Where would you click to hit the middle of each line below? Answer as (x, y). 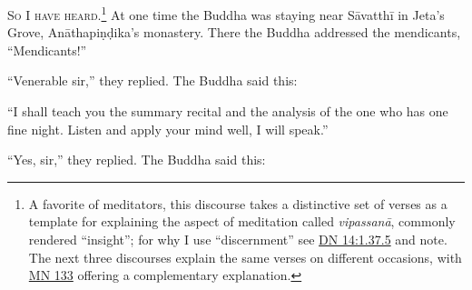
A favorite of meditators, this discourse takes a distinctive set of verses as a (238, 203)
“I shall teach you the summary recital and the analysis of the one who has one (228, 111)
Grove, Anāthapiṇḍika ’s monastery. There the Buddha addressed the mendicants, (234, 32)
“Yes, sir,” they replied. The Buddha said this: (137, 160)
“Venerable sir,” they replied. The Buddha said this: (152, 80)
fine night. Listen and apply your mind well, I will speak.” (168, 129)
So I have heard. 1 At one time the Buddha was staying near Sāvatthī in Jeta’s (226, 13)
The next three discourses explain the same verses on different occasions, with (245, 257)
